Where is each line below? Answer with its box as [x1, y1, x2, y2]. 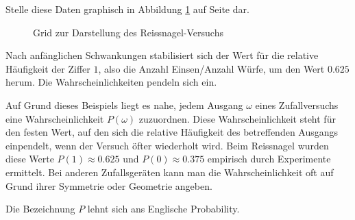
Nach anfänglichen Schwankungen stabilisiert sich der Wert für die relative [5, 48, 319, 62]
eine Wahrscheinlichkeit [5, 111, 104, 125]
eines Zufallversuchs [255, 97, 339, 112]
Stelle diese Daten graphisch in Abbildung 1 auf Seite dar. [5, 2, 249, 16]
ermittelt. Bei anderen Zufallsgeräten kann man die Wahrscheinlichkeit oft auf [5, 164, 334, 179]
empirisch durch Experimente [207, 151, 331, 166]
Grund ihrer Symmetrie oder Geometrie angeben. [5, 178, 212, 193]
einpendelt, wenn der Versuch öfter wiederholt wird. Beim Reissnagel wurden [5, 138, 329, 152]
